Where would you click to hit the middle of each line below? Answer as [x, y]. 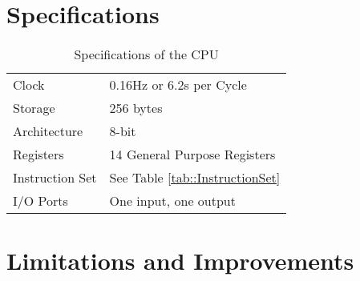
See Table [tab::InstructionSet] [195, 178]
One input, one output [172, 201]
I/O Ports [40, 201]
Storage [34, 108]
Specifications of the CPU [146, 54]
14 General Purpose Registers [192, 155]
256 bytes [136, 108]
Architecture [48, 131]
